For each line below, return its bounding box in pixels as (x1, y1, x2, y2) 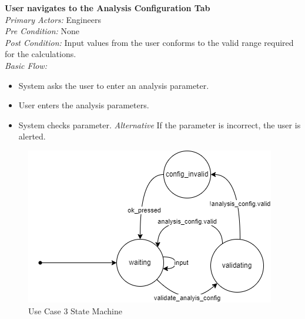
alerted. (18, 130, 46, 142)
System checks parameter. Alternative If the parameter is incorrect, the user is (18, 118, 301, 131)
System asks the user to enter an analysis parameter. (18, 79, 209, 91)
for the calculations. (5, 48, 76, 60)
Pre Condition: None (5, 25, 80, 37)
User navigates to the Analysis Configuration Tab (5, 2, 210, 14)
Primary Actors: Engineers (5, 13, 101, 25)
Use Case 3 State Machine (28, 304, 122, 317)
